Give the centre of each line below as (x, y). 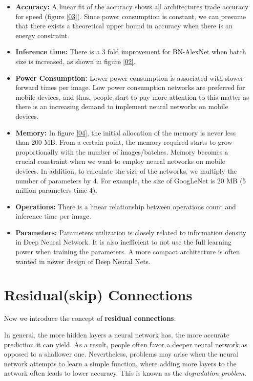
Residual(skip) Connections (98, 295)
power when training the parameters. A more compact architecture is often (128, 252)
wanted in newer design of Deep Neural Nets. (83, 261)
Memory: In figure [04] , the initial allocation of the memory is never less (126, 132)
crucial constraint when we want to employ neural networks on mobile (120, 161)
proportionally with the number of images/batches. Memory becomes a (122, 151)
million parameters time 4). (56, 190)
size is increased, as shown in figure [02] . (75, 61)
